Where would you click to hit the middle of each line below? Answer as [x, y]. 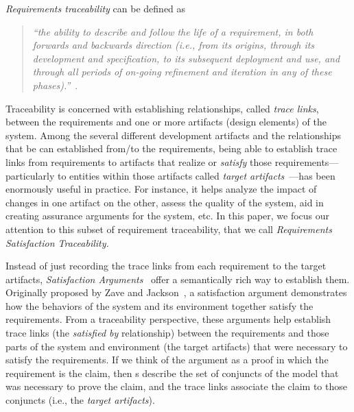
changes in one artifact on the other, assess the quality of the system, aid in [165, 202]
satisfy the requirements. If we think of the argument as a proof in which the [167, 360]
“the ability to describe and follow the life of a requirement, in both [173, 31]
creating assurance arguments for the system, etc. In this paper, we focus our [168, 216]
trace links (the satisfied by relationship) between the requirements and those [167, 333]
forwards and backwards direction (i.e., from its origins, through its [174, 45]
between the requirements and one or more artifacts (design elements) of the [166, 122]
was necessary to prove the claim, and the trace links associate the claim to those [176, 386]
